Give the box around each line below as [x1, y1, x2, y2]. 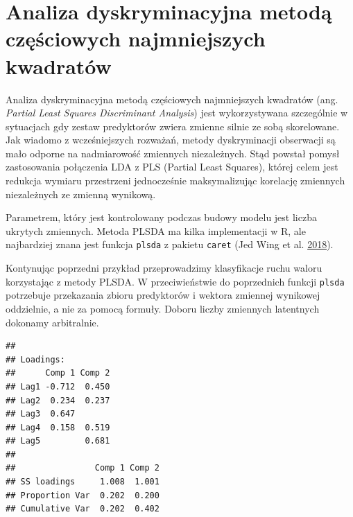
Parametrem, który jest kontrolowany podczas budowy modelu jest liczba [6, 210, 317, 225]
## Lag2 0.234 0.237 [6, 395, 110, 405]
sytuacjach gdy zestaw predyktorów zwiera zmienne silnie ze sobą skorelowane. [6, 119, 340, 133]
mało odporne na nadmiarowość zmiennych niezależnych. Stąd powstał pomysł [6, 146, 340, 160]
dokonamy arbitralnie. [6, 315, 99, 329]
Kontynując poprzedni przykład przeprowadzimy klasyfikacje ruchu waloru [6, 261, 322, 275]
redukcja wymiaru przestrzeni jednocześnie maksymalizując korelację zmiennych [6, 173, 345, 188]
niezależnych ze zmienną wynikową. [6, 186, 156, 201]
